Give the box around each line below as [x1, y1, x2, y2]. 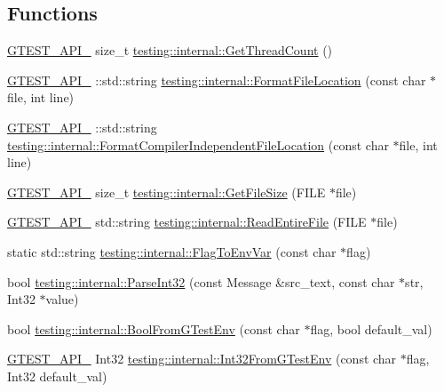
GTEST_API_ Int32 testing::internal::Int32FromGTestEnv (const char [7, 349, 397, 368]
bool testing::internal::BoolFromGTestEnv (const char [7, 319, 300, 338]
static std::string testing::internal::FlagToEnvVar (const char [7, 242, 337, 260]
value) [45, 290, 79, 308]
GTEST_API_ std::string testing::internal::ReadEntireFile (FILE [7, 212, 367, 231]
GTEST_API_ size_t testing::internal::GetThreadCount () [7, 41, 333, 60]
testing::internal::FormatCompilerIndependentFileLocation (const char [7, 135, 389, 154]
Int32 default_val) [7, 366, 107, 385]
